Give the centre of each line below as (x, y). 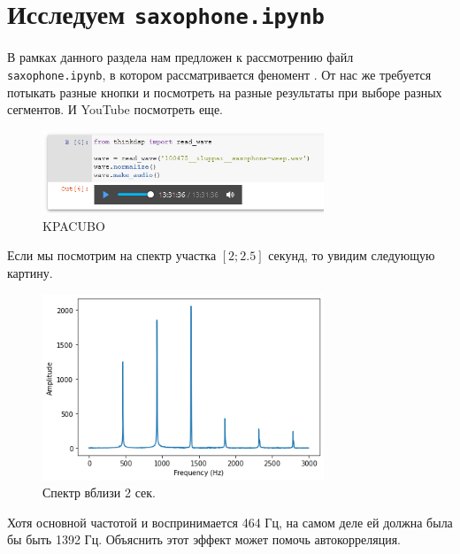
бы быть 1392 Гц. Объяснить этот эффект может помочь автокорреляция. (204, 539)
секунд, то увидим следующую (352, 255)
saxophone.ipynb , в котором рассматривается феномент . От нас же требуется (219, 74)
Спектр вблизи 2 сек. (99, 492)
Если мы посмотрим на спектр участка (112, 255)
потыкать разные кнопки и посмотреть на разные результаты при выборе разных (225, 92)
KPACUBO (74, 225)
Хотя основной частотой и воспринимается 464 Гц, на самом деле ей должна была (230, 522)
